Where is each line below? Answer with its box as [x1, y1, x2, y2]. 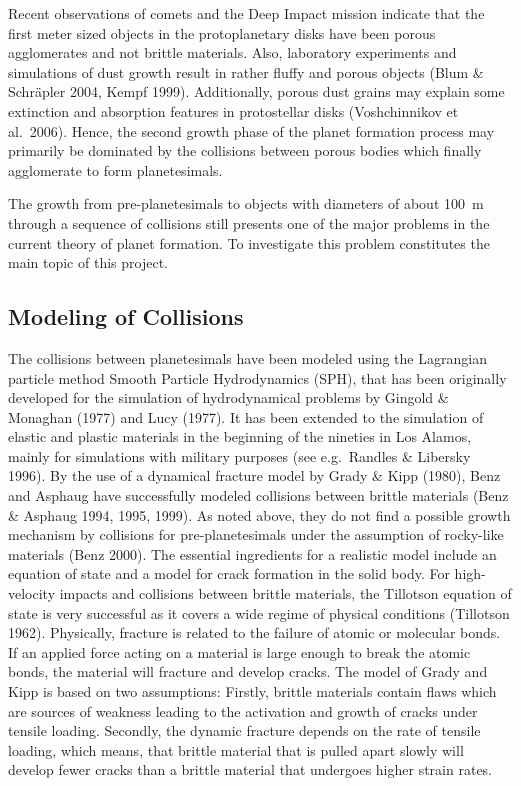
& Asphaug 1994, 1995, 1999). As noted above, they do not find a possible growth [8, 504, 511, 525]
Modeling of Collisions [8, 301, 244, 332]
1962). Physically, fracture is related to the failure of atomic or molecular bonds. [8, 622, 501, 643]
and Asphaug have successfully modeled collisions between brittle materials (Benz [8, 485, 509, 506]
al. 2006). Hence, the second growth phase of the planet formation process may [8, 120, 495, 141]
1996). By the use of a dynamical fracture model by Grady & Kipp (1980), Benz [8, 465, 501, 486]
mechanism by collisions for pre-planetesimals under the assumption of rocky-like [8, 524, 504, 545]
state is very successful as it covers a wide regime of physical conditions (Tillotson [8, 602, 510, 623]
